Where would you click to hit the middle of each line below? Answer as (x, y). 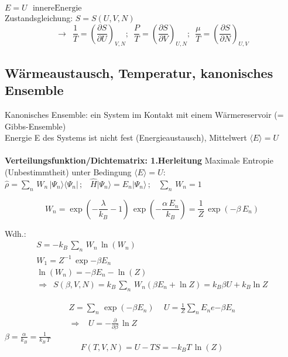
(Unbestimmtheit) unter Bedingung (68, 171)
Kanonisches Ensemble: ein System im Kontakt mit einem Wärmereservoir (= (144, 114)
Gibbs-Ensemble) (35, 126)
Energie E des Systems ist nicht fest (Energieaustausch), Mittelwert (126, 137)
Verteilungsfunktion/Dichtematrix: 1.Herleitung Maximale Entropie (139, 160)
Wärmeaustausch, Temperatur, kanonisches (139, 72)
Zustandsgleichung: (39, 18)
